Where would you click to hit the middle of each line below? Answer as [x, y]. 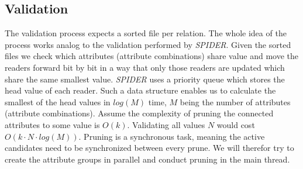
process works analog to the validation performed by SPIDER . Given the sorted [148, 44]
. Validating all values [166, 124]
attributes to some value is [52, 124]
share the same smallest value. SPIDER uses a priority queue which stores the [145, 79]
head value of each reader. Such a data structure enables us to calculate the [140, 90]
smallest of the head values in [58, 101]
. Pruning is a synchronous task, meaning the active [172, 136]
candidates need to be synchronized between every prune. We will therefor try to [149, 148]
